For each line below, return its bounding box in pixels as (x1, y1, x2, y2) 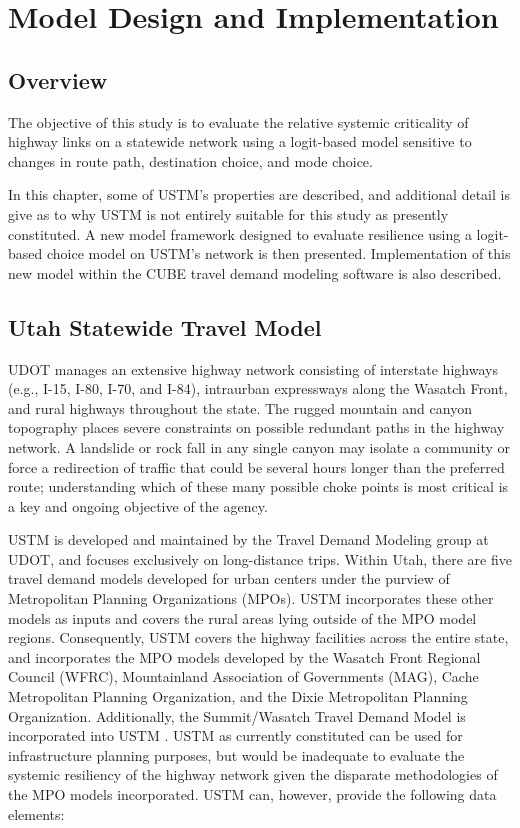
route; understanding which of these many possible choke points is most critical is (8, 476, 509, 497)
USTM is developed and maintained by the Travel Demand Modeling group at (8, 529, 489, 550)
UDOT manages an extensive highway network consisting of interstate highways (8, 358, 498, 379)
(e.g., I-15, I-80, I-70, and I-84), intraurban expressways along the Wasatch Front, (8, 378, 508, 399)
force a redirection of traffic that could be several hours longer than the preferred (8, 456, 505, 477)
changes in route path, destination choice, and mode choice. (8, 150, 373, 171)
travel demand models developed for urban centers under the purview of (8, 568, 450, 589)
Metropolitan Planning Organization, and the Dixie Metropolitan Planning (8, 686, 468, 707)
